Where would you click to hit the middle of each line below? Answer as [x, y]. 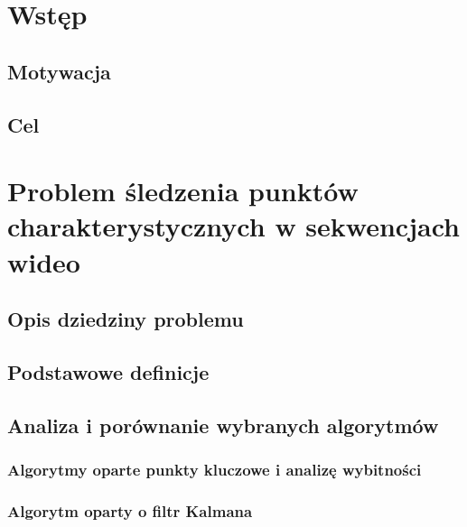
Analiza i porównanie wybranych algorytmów [223, 425]
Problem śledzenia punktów [183, 191]
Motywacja [59, 71]
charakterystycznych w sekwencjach [233, 226]
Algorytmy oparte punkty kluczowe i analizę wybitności [215, 469]
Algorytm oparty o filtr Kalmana [130, 510]
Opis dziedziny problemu [126, 319]
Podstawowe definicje [108, 371]
